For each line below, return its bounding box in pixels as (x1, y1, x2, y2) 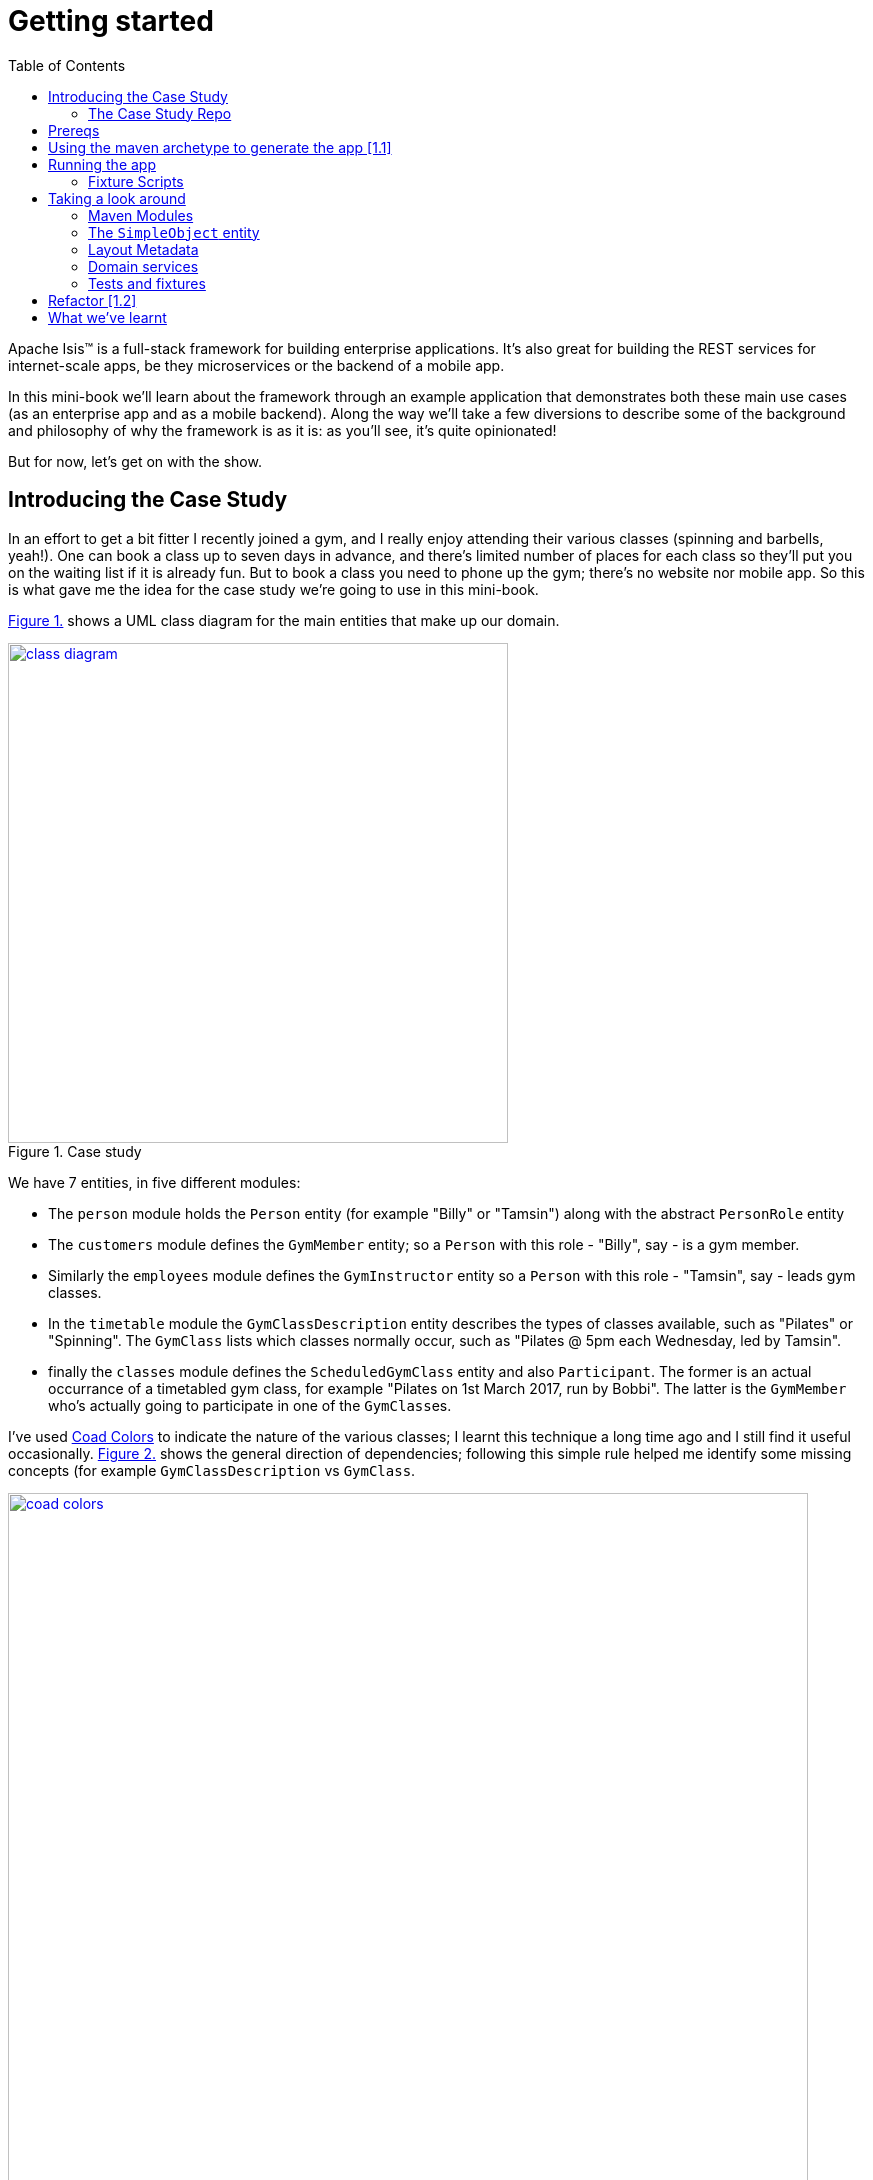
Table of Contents (8, 56, 126, 74)
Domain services (88, 257, 199, 275)
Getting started (8, 4, 214, 38)
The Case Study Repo (88, 104, 232, 122)
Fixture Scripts (88, 172, 184, 190)
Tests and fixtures (88, 274, 206, 292)
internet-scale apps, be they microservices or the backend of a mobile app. (8, 356, 505, 374)
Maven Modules (88, 206, 194, 224)
